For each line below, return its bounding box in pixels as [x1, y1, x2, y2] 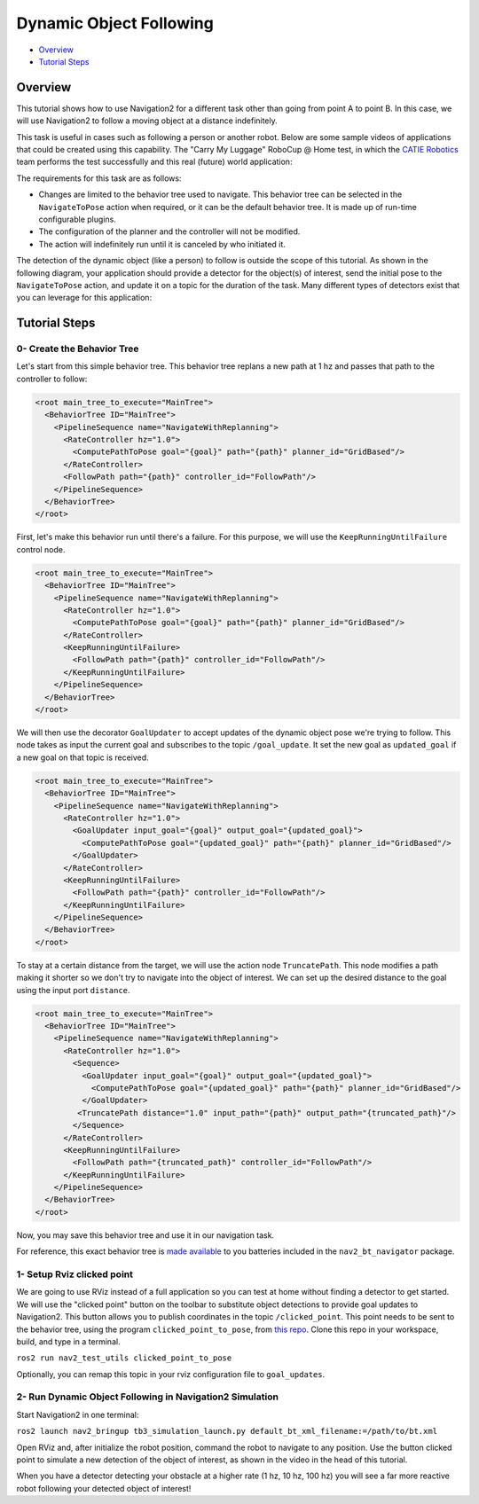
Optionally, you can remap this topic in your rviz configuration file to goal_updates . [16, 1368, 326, 1379]
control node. [16, 544, 66, 554]
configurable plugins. [38, 214, 117, 224]
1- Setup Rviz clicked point [16, 1268, 133, 1281]
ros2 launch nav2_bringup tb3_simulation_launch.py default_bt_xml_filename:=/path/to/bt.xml [16, 1426, 438, 1437]
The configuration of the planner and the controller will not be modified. [38, 226, 301, 237]
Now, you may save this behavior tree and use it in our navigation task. [16, 1229, 275, 1241]
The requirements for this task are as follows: [16, 173, 182, 184]
